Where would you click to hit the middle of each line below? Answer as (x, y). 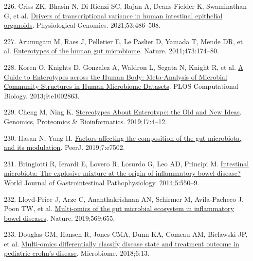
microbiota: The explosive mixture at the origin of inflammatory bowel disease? (122, 173)
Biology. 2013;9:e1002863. (42, 95)
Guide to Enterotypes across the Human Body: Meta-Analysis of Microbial (116, 76)
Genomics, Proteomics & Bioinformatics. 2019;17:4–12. (86, 121)
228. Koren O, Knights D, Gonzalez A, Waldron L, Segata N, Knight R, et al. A (124, 67)
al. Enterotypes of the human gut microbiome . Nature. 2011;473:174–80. (111, 51)
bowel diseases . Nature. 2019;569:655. (60, 218)
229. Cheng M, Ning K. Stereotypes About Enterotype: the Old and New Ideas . (123, 112)
